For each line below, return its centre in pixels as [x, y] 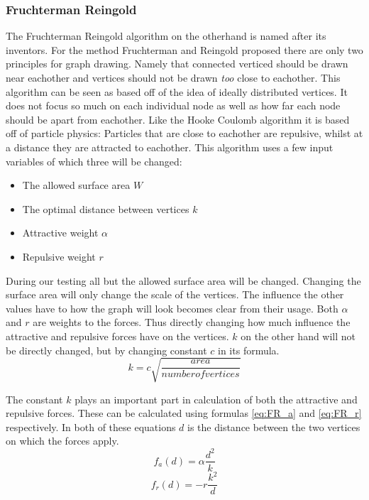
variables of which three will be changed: [94, 161]
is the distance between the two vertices [274, 426]
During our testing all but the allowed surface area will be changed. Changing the [183, 280]
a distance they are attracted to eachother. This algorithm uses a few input [170, 147]
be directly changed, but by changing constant [106, 350]
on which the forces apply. [62, 441]
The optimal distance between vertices [106, 208]
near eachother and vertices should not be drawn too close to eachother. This [173, 77]
